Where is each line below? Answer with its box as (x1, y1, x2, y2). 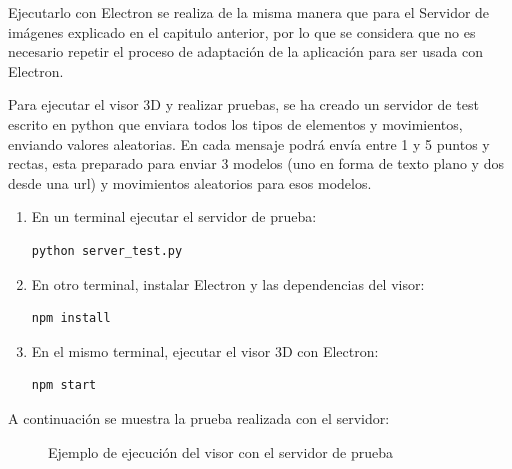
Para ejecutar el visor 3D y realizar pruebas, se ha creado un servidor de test (8, 94, 479, 115)
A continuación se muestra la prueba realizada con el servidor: (8, 407, 390, 428)
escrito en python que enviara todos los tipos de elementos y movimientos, (8, 113, 463, 134)
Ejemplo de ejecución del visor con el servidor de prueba (48, 441, 394, 462)
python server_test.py (31, 243, 183, 258)
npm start (31, 378, 97, 393)
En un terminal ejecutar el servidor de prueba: (31, 206, 317, 227)
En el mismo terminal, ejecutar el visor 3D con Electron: (31, 340, 379, 361)
